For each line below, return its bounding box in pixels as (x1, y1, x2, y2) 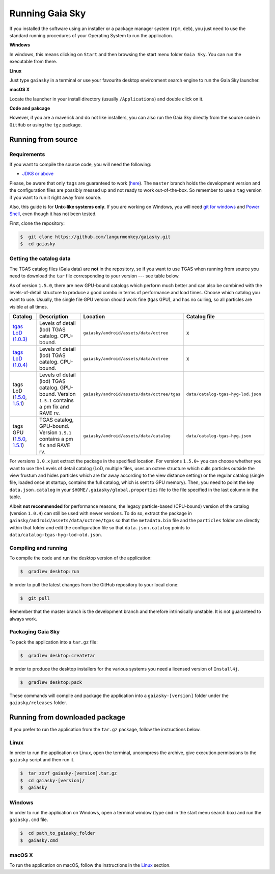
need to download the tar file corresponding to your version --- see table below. (9, 273, 180, 279)
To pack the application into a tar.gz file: (9, 639, 98, 645)
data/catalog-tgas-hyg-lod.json (186, 391, 262, 397)
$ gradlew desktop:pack (20, 679, 82, 685)
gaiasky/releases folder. (9, 700, 67, 706)
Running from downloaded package (9, 713, 126, 722)
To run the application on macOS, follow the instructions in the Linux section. (9, 862, 171, 868)
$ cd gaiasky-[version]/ (20, 778, 85, 783)
